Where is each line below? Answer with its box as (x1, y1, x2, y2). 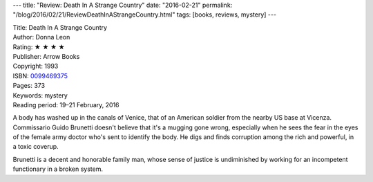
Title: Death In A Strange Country (12, 23, 107, 31)
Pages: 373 (12, 82, 45, 90)
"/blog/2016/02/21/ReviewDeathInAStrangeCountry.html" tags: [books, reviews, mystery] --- (12, 10, 276, 19)
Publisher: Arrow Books (12, 52, 80, 60)
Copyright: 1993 (12, 62, 59, 71)
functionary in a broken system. (12, 165, 104, 173)
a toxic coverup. (12, 143, 59, 151)
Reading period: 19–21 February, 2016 (12, 100, 120, 109)
